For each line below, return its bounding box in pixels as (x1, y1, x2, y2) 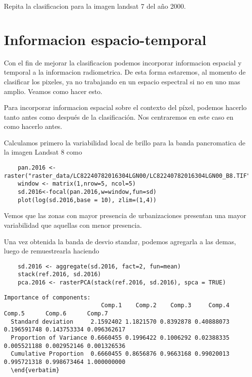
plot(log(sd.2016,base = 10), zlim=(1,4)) (17, 196, 157, 204)
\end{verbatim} (11, 366, 60, 374)
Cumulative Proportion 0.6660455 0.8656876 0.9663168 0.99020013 (11, 350, 230, 358)
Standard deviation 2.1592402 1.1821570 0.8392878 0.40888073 (11, 318, 230, 325)
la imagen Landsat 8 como (4, 147, 82, 157)
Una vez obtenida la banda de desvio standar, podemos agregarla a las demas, (4, 236, 236, 246)
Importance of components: (4, 294, 91, 301)
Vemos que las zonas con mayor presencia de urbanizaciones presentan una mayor (4, 210, 246, 220)
